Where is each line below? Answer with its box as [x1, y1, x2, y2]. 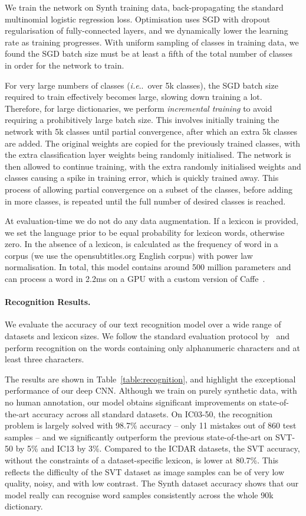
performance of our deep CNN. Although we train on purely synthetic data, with [5, 384, 297, 397]
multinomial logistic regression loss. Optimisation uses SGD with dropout [5, 12, 271, 25]
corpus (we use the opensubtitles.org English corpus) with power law [5, 249, 253, 261]
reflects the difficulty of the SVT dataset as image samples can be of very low [5, 465, 285, 478]
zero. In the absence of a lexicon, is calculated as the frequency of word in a [5, 238, 278, 250]
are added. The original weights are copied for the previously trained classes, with [5, 137, 301, 149]
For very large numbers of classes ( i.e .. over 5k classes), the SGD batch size [5, 79, 278, 91]
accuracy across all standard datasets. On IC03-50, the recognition [32, 407, 273, 420]
